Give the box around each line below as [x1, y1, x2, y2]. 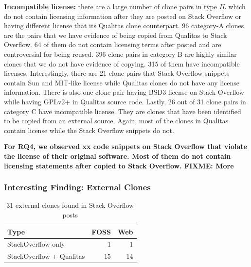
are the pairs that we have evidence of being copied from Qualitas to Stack [4, 30, 227, 40]
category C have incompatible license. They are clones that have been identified [4, 106, 241, 116]
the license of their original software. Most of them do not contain [4, 150, 231, 161]
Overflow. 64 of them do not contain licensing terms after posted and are [4, 39, 221, 50]
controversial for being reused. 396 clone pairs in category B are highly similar [4, 49, 237, 59]
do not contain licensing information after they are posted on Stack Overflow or [4, 11, 242, 21]
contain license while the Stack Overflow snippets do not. [4, 125, 174, 135]
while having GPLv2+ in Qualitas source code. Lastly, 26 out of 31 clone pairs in [4, 96, 246, 106]
